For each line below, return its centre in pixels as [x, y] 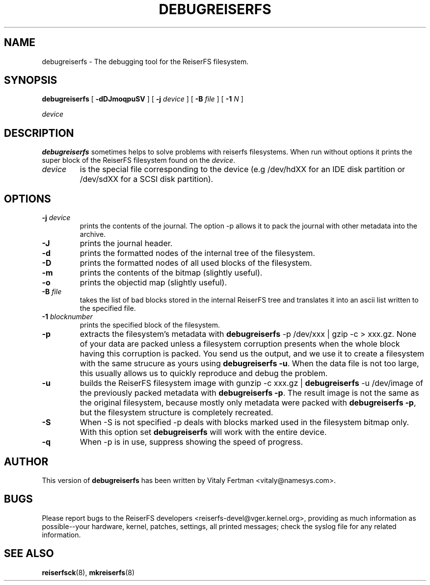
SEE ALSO [29, 554]
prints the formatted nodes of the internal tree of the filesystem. [197, 253]
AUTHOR [26, 461]
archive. [93, 234]
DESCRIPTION [39, 133]
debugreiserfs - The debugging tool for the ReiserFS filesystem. [145, 61]
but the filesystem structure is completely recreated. [176, 413]
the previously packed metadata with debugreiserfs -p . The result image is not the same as [249, 393]
